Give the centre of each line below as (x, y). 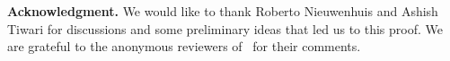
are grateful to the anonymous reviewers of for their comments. (184, 46)
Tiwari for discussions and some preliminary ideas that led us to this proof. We (225, 28)
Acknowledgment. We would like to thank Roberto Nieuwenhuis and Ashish (223, 11)
